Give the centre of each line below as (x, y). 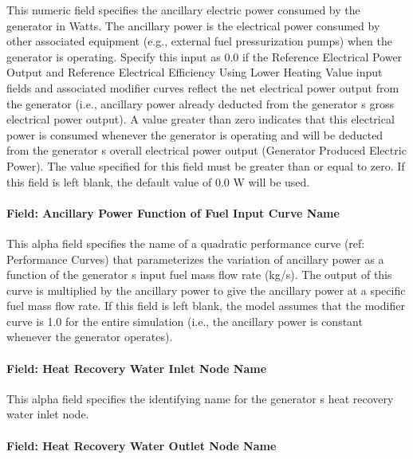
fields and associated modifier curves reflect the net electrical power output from (203, 87)
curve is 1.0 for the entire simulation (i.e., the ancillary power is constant (185, 321)
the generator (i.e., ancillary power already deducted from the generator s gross (200, 103)
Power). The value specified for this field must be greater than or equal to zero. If (206, 165)
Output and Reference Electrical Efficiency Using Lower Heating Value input (195, 72)
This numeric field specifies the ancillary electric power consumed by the (183, 10)
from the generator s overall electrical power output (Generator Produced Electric (206, 150)
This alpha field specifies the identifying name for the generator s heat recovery (200, 398)
